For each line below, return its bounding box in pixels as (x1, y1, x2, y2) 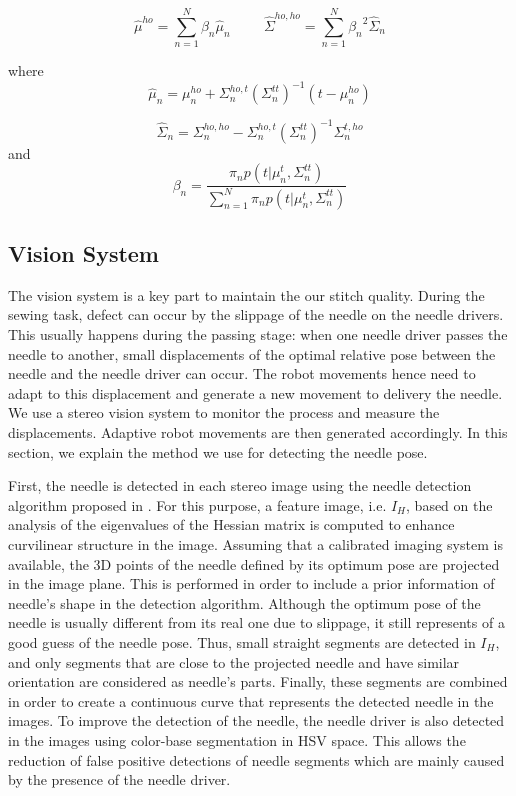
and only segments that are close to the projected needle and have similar (8, 651, 460, 672)
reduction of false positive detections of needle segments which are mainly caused (8, 749, 505, 770)
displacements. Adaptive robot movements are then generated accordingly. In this (8, 422, 508, 443)
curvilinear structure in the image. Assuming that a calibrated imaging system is (8, 534, 503, 555)
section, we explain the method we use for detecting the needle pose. (8, 441, 428, 462)
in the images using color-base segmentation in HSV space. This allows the (8, 729, 466, 750)
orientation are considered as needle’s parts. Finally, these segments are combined (8, 671, 508, 692)
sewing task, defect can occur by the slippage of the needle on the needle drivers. (8, 304, 504, 325)
